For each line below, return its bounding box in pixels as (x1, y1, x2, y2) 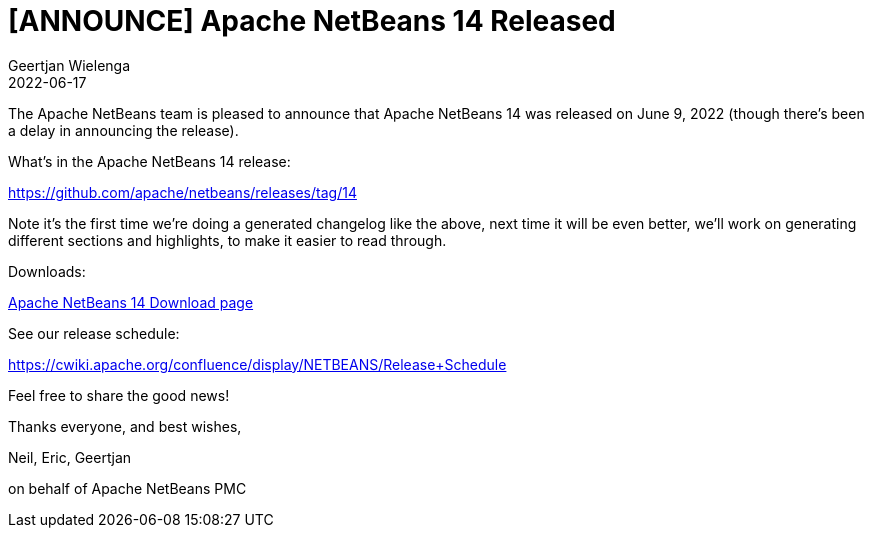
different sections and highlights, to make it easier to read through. (8, 231, 447, 249)
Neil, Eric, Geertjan (8, 448, 132, 466)
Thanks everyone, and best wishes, (8, 417, 242, 435)
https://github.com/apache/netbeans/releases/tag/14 (8, 183, 357, 201)
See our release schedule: (8, 324, 180, 342)
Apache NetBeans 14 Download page (8, 293, 254, 311)
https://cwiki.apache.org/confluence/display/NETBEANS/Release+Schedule (8, 355, 507, 373)
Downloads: (8, 262, 86, 280)
